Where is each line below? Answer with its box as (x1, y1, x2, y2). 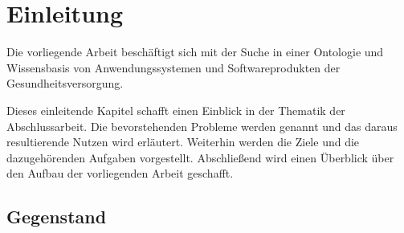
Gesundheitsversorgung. (6, 75, 124, 92)
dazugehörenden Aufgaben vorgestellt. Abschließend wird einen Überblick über (6, 149, 394, 166)
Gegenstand (6, 204, 107, 229)
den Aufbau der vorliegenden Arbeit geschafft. (6, 165, 234, 182)
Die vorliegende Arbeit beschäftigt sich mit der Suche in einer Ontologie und (6, 43, 384, 60)
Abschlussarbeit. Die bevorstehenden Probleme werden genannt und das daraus (6, 117, 398, 134)
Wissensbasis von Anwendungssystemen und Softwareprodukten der (6, 59, 341, 76)
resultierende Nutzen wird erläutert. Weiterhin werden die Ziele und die (6, 133, 360, 150)
